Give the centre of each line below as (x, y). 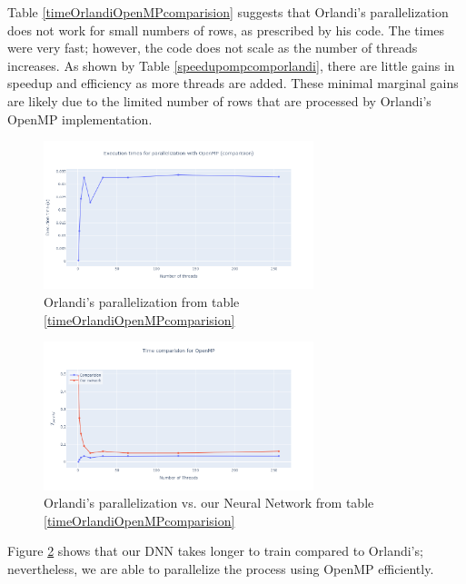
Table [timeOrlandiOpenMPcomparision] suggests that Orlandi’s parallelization (228, 12)
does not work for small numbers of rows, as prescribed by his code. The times (226, 30)
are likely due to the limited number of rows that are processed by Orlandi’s (219, 100)
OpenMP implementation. (80, 119)
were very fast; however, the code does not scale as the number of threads (213, 48)
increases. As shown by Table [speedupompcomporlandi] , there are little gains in (231, 65)
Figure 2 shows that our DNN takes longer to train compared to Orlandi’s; (215, 551)
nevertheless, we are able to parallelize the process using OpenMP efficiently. (221, 568)
